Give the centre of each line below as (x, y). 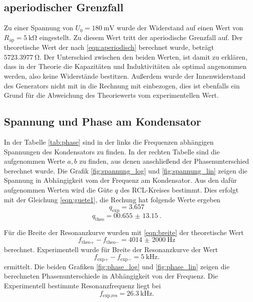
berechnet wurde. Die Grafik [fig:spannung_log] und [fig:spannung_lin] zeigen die (126, 170)
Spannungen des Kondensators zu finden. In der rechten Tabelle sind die (112, 151)
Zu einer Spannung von (39, 28)
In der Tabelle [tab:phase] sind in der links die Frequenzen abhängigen (109, 142)
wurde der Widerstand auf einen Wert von (180, 28)
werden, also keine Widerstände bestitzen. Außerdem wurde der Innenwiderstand (125, 76)
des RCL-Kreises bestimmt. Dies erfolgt (179, 189)
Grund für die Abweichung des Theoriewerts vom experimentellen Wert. (111, 95)
